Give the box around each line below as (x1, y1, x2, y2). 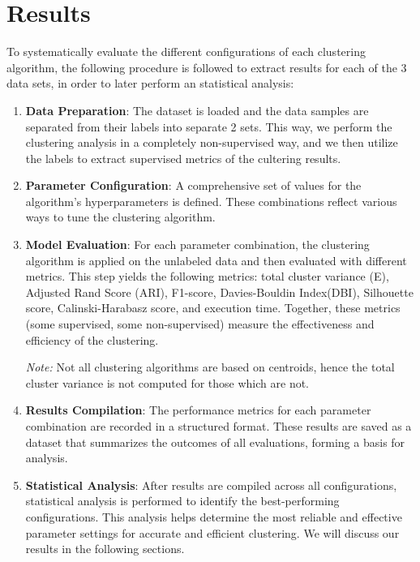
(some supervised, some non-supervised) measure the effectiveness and (25, 315, 375, 332)
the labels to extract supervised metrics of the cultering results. (25, 149, 341, 166)
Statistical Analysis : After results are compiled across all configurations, (25, 476, 397, 493)
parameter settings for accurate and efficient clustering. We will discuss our (25, 524, 400, 541)
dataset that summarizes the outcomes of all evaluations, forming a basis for (25, 433, 405, 450)
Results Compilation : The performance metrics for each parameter (25, 401, 371, 418)
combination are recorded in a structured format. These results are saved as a (25, 418, 412, 434)
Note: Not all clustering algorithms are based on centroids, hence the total (25, 358, 395, 375)
